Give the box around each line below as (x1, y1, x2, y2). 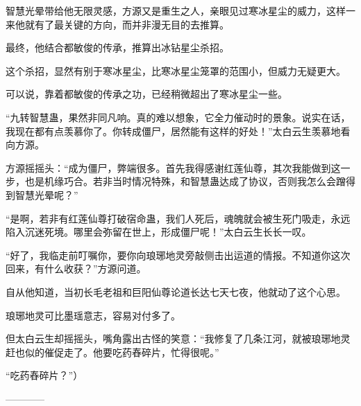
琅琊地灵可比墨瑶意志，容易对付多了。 (6, 308, 180, 322)
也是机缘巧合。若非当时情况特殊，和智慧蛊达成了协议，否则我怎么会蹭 (24, 174, 346, 188)
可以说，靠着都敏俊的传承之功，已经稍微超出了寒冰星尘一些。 (6, 87, 287, 101)
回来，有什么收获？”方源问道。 (6, 261, 146, 276)
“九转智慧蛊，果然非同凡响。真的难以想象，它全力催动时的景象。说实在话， (6, 109, 351, 124)
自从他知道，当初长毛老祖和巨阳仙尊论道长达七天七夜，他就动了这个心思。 (6, 284, 346, 299)
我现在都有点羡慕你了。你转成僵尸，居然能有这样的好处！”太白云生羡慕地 (6, 123, 341, 138)
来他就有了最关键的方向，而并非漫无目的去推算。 (6, 17, 229, 31)
